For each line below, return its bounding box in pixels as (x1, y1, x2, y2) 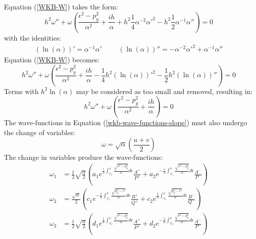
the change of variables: (4, 127, 75, 137)
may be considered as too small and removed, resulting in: (76, 86, 253, 96)
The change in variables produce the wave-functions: (4, 152, 163, 162)
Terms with (4, 86, 39, 96)
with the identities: (4, 33, 61, 43)
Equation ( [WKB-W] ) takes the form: (4, 1, 118, 11)
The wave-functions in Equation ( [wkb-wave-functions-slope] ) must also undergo (4, 117, 247, 127)
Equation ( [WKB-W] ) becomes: (4, 54, 100, 65)
